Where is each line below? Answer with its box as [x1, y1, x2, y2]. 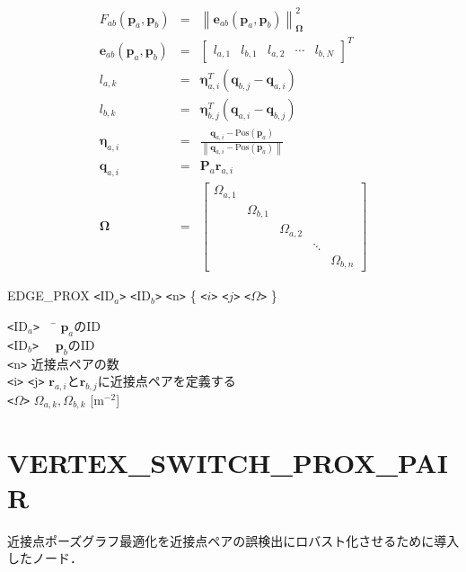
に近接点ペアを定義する [97, 371, 236, 390]
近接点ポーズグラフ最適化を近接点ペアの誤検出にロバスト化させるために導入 [7, 531, 460, 550]
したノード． [7, 549, 83, 568]
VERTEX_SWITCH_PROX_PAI [7, 443, 448, 480]
